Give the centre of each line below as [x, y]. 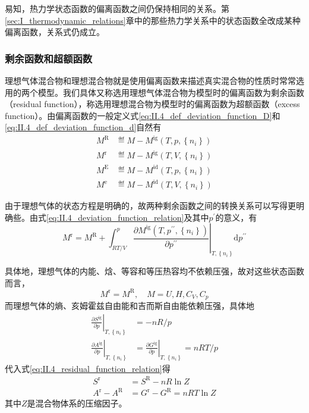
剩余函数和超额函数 [49, 58]
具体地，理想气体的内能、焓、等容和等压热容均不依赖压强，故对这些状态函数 [154, 271]
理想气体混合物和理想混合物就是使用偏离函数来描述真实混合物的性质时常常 [150, 80]
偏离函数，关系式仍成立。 [55, 32]
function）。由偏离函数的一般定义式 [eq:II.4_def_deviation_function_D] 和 [143, 115]
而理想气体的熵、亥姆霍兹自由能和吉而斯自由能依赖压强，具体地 [130, 306]
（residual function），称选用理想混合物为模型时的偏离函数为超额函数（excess [152, 104]
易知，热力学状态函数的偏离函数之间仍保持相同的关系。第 [117, 8]
